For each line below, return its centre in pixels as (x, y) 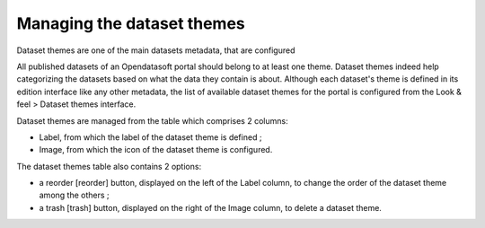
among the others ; (74, 195)
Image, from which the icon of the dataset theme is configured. (156, 150)
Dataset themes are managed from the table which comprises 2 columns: (152, 120)
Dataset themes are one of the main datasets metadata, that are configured (156, 50)
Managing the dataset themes (131, 23)
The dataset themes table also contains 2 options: (109, 166)
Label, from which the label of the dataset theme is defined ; (150, 137)
